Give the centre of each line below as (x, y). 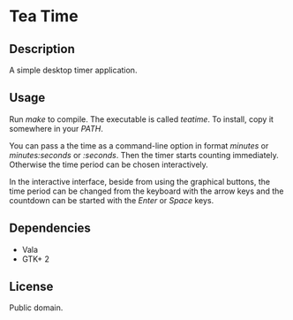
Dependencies (50, 229)
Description (42, 49)
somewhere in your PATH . (56, 128)
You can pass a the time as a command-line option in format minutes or (139, 145)
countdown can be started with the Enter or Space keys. (112, 200)
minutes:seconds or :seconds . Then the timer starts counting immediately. (144, 155)
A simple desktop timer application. (73, 70)
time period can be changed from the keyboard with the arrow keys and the (146, 191)
